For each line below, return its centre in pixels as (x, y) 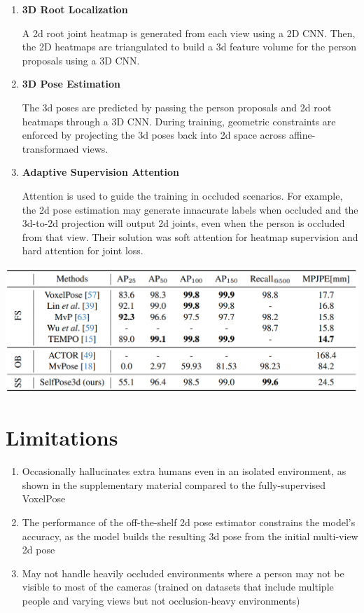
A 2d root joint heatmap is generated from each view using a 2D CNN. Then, (189, 33)
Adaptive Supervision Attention (101, 172)
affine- (302, 135)
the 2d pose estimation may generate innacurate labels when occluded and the (190, 209)
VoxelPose (44, 498)
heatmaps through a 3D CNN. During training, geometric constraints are (179, 121)
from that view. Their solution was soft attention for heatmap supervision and (190, 236)
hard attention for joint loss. (83, 250)
